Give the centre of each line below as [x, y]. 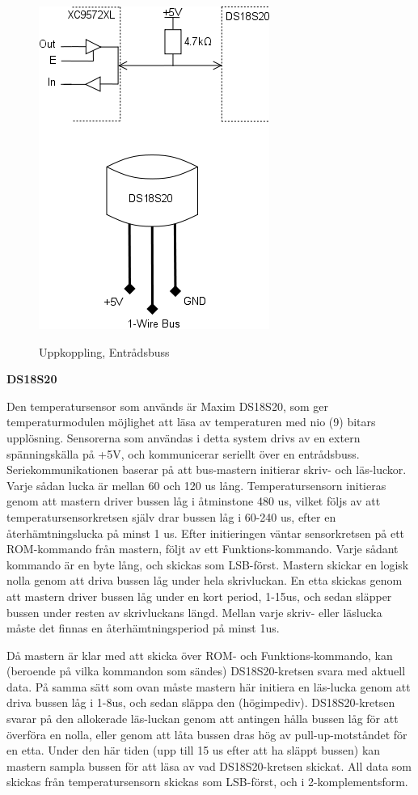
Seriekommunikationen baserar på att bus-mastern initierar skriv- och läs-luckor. [207, 469]
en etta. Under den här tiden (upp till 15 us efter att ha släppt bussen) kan [194, 750]
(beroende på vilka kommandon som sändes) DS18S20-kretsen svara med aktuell [206, 671]
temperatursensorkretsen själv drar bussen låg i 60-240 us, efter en [171, 516]
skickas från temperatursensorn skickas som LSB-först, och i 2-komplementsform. [207, 782]
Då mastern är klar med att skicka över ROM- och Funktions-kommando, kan [200, 655]
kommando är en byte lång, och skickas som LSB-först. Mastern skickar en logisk [208, 564]
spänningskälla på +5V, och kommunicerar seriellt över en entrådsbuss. [183, 453]
